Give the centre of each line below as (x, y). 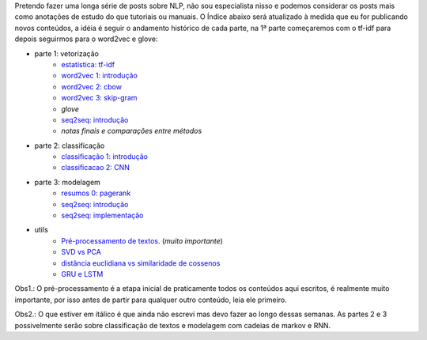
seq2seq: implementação (102, 215)
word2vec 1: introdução (100, 76)
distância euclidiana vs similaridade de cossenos (141, 263)
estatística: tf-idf (88, 64)
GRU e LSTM (82, 274)
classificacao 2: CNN (96, 168)
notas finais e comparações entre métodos (132, 131)
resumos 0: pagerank (96, 193)
